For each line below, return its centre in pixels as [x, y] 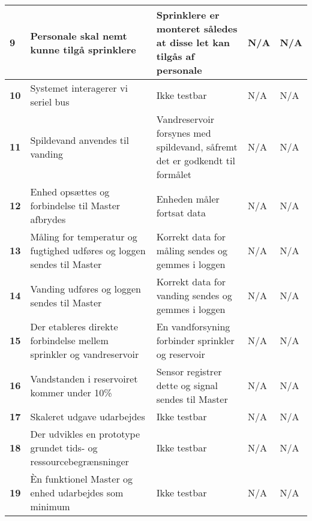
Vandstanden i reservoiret [84, 378]
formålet [174, 174]
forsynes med [184, 133]
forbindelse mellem [69, 340]
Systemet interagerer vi [79, 88]
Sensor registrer [189, 371]
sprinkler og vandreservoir [85, 354]
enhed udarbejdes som [77, 493]
